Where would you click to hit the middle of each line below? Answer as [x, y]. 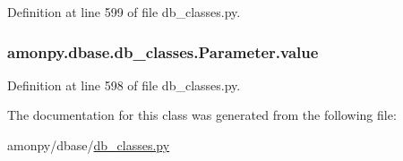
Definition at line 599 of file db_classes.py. [124, 12]
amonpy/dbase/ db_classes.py [89, 145]
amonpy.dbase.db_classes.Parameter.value [163, 51]
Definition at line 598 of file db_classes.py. [124, 85]
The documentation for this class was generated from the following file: [202, 115]
